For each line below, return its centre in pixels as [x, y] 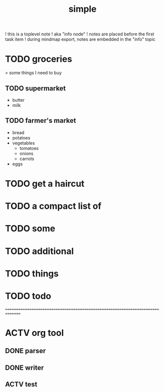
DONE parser [26, 351]
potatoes [21, 138]
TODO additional [40, 251]
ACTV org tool [34, 333]
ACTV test [21, 384]
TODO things [32, 273]
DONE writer [25, 368]
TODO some [30, 229]
